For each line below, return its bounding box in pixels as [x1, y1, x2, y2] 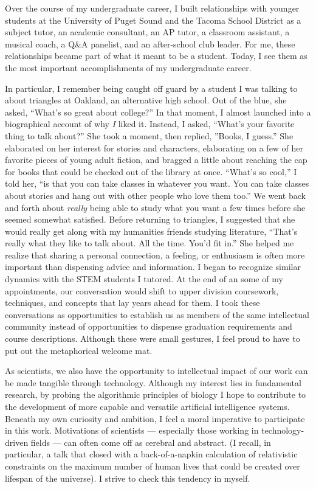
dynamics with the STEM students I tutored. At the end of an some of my [5, 272, 283, 285]
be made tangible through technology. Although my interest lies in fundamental [5, 376, 301, 389]
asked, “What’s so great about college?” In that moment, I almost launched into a [5, 105, 311, 118]
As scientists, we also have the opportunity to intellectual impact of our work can [5, 364, 308, 377]
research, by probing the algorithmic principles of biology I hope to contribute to [5, 388, 306, 401]
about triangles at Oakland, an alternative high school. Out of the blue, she [5, 94, 287, 106]
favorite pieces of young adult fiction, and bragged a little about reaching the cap [5, 153, 307, 166]
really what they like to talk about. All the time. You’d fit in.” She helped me [5, 237, 294, 249]
